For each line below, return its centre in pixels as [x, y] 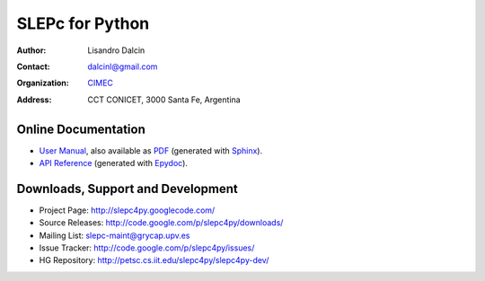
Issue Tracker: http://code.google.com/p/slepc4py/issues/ [147, 248]
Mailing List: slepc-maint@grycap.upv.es [115, 235]
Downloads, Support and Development [127, 189]
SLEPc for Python [83, 23]
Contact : [34, 66]
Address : [34, 100]
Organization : [43, 83]
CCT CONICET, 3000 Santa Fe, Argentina [164, 100]
